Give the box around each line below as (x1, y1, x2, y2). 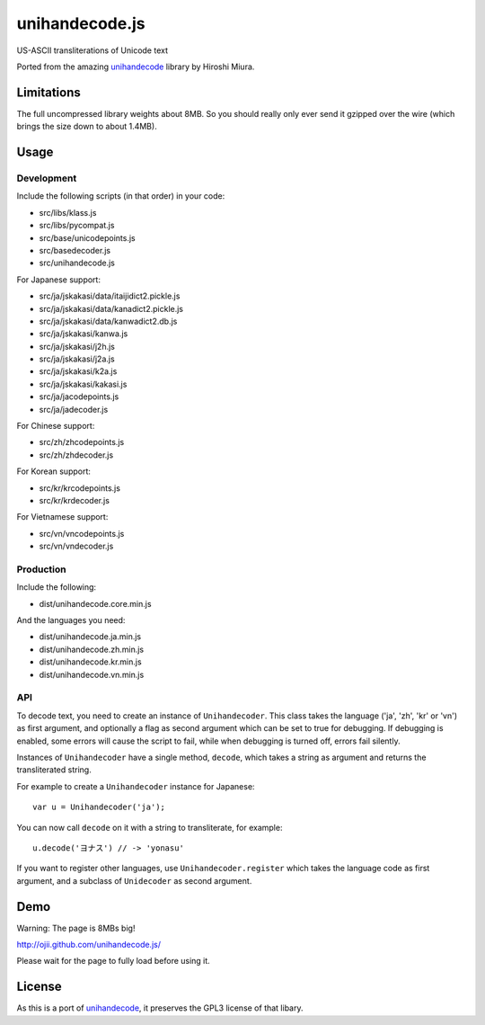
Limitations (16, 85, 81, 100)
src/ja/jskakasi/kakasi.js (39, 379, 128, 389)
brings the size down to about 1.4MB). (16, 121, 157, 132)
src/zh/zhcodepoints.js (39, 437, 125, 448)
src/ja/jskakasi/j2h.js (39, 341, 116, 352)
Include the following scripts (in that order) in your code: (16, 191, 225, 201)
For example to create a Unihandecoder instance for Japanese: (16, 780, 255, 791)
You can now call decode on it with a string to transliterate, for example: (16, 822, 283, 833)
